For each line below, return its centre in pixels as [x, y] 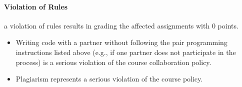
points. [228, 25]
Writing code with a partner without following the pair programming [121, 42]
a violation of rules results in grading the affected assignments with [107, 25]
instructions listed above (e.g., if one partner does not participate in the [126, 52]
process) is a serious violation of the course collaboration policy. [113, 62]
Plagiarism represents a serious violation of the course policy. [109, 79]
